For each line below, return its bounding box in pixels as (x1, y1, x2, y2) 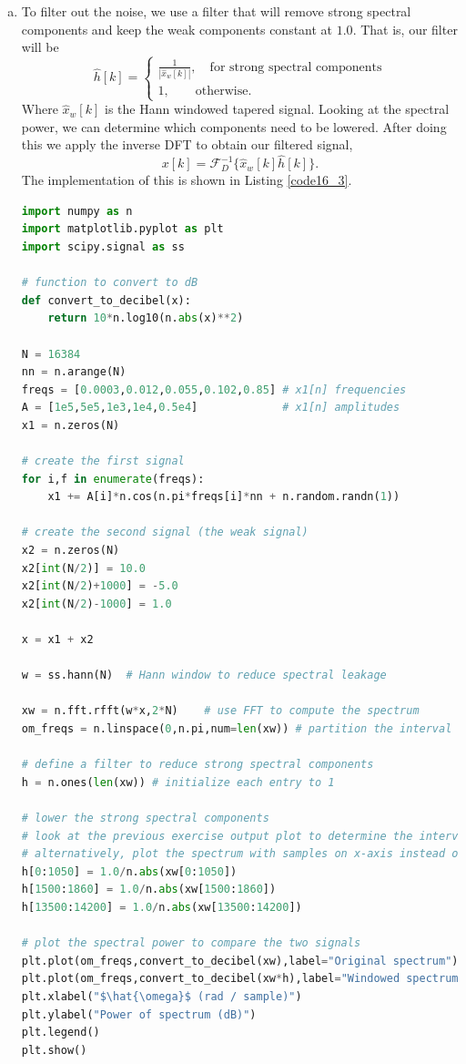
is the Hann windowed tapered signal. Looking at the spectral (104, 99, 450, 118)
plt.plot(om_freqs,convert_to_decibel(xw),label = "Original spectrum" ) (21, 954, 459, 967)
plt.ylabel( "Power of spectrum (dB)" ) (21, 1008, 257, 1021)
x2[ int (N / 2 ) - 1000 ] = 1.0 (21, 597, 172, 610)
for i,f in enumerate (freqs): (21, 472, 205, 486)
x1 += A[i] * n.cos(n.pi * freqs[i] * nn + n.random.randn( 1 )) (47, 490, 400, 504)
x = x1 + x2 (21, 633, 94, 647)
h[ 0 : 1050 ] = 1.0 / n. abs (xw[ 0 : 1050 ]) (21, 864, 238, 878)
